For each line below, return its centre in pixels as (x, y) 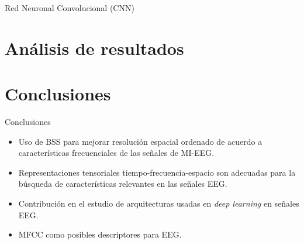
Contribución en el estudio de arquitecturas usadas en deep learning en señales (159, 203)
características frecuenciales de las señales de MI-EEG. (116, 153)
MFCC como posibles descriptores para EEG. (100, 234)
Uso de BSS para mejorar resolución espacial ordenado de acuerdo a (140, 141)
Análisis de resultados (94, 48)
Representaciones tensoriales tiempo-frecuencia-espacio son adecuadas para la (157, 172)
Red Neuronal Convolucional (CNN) (70, 8)
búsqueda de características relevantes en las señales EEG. (123, 184)
